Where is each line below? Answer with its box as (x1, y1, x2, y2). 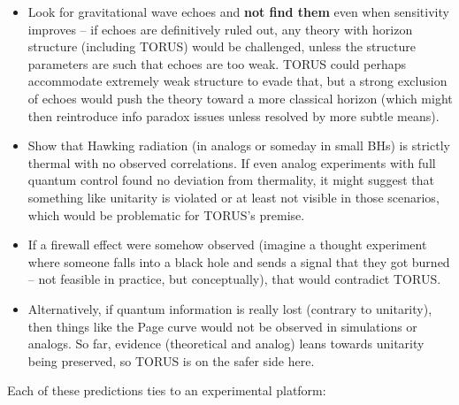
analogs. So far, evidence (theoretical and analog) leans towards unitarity (27, 334, 425, 353)
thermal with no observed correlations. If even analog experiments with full (27, 153, 436, 172)
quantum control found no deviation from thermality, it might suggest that (27, 171, 435, 189)
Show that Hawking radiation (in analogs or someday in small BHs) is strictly (27, 136, 450, 155)
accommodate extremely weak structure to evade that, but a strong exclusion (27, 72, 448, 90)
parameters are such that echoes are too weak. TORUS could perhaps (27, 54, 407, 73)
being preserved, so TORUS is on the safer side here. (27, 351, 315, 370)
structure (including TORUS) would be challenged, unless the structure (27, 37, 416, 56)
